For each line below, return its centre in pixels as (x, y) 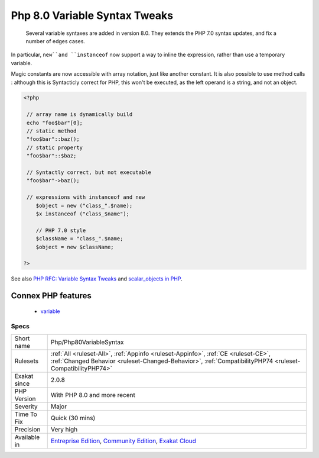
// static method (52, 131)
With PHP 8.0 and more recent (93, 395)
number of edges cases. (56, 41)
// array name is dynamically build (80, 114)
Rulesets (26, 361)
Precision (27, 429)
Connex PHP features (51, 296)
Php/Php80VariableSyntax (87, 342)
